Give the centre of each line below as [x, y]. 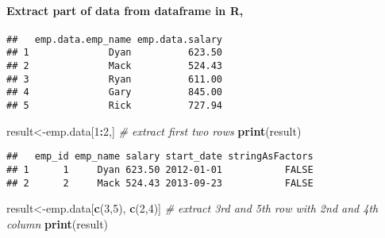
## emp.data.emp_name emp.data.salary [115, 39]
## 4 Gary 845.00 [115, 92]
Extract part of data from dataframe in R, [125, 10]
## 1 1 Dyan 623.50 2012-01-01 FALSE [160, 169]
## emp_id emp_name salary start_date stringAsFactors [160, 157]
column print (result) [58, 223]
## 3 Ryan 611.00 [115, 79]
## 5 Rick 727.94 [115, 106]
